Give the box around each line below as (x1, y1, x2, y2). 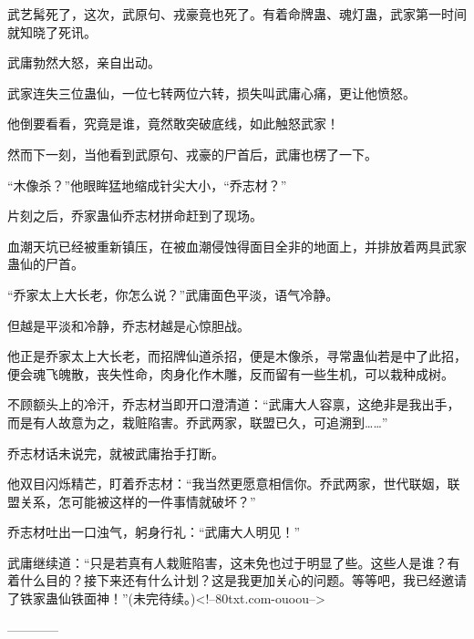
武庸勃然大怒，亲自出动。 (7, 53, 160, 72)
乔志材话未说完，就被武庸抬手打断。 (7, 443, 224, 462)
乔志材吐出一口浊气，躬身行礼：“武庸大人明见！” (7, 522, 301, 541)
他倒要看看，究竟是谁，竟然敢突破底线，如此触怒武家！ (7, 114, 339, 133)
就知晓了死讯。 (7, 22, 97, 41)
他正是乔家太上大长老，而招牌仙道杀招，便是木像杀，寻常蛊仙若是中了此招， (7, 346, 467, 366)
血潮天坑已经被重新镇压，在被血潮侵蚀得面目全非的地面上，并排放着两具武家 (7, 236, 467, 255)
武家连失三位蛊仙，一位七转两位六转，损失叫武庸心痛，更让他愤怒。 (7, 83, 416, 102)
